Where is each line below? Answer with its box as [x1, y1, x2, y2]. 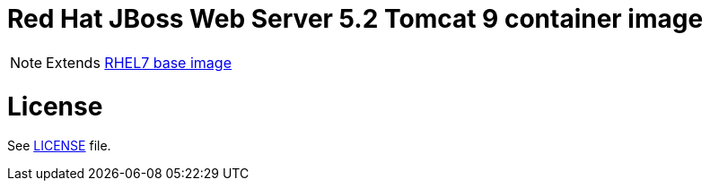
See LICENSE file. [7, 138, 111, 154]
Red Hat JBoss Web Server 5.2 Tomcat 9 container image [7, 4, 704, 34]
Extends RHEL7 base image [46, 53, 232, 72]
